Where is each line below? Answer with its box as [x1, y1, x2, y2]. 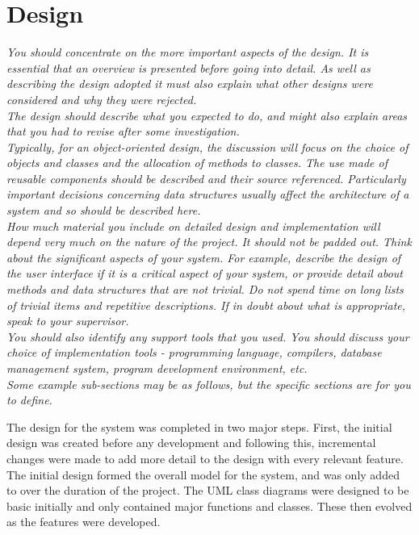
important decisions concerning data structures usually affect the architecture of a [6, 186, 409, 203]
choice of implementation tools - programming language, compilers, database [6, 344, 382, 361]
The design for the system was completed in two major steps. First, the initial [6, 418, 392, 435]
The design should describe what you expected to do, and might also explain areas [6, 107, 408, 123]
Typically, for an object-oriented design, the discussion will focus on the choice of [6, 138, 409, 155]
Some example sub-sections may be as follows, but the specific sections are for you [6, 375, 411, 392]
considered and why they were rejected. [6, 90, 197, 107]
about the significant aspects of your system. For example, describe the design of [6, 249, 401, 265]
